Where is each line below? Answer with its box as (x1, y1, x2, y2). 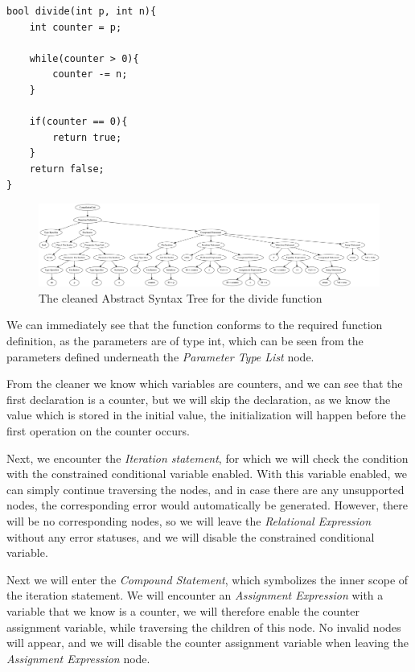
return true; (52, 131, 122, 143)
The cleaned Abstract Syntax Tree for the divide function (39, 289, 323, 306)
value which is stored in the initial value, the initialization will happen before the (6, 406, 406, 423)
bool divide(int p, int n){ (6, 6, 157, 17)
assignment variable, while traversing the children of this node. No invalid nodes (6, 618, 401, 635)
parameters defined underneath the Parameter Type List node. (6, 348, 314, 365)
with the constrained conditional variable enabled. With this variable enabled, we (6, 465, 408, 482)
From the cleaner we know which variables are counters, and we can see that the (6, 375, 403, 392)
